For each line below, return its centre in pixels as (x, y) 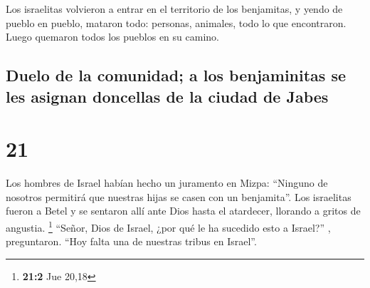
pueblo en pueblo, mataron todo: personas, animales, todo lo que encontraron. (176, 22)
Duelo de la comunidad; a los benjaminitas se (176, 75)
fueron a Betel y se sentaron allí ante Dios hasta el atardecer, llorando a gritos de (183, 211)
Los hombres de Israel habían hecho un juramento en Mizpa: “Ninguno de (167, 183)
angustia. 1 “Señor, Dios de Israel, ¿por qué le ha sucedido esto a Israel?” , (168, 226)
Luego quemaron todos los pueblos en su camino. (112, 37)
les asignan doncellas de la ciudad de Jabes (167, 96)
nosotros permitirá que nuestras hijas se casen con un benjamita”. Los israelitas (179, 196)
